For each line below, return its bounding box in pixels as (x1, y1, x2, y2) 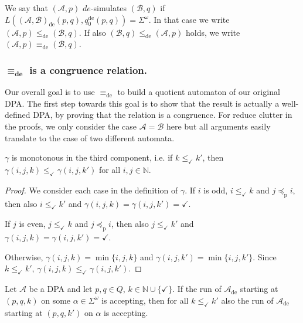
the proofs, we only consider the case (5, 120, 137, 132)
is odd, (203, 183, 228, 196)
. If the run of (172, 283, 222, 295)
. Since (253, 250, 277, 263)
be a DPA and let (29, 283, 93, 295)
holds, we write (185, 26, 240, 38)
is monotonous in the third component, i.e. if (11, 151, 173, 164)
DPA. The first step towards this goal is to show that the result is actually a (5, 97, 280, 109)
